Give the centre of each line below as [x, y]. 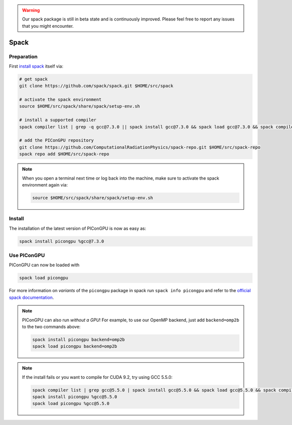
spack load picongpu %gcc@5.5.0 [71, 404]
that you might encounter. [48, 26]
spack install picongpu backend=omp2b [79, 339]
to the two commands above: [51, 327]
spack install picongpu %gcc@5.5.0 [75, 397]
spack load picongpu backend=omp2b [75, 346]
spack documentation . [31, 297]
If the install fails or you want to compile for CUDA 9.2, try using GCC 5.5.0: [97, 377]
